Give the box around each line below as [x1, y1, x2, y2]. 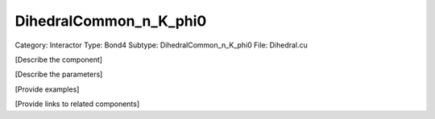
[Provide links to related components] [14, 99, 140, 109]
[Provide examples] [14, 84, 80, 94]
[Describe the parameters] [14, 69, 103, 80]
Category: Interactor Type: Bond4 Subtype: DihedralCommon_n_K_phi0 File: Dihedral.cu [14, 40, 308, 50]
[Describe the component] [14, 55, 103, 64]
